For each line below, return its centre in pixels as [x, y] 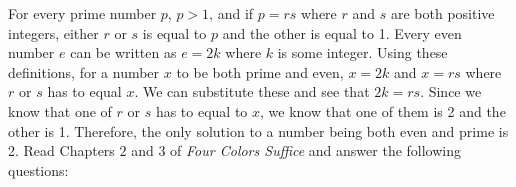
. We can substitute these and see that [252, 91]
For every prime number [82, 13]
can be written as [123, 52]
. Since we [451, 91]
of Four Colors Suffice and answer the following [316, 150]
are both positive [442, 13]
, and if [231, 13]
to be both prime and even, [260, 71]
